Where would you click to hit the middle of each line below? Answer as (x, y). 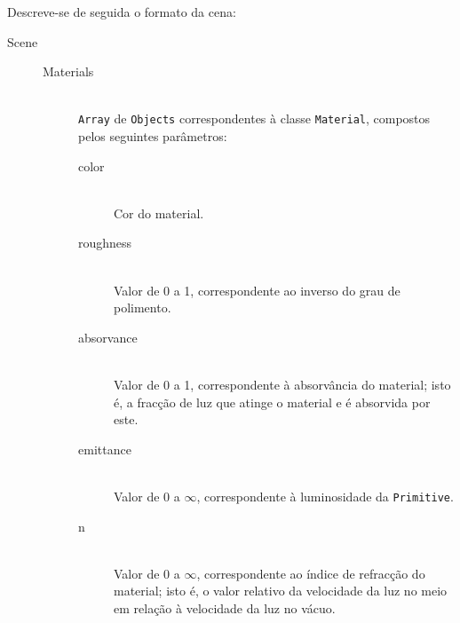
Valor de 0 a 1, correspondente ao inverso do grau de (257, 290)
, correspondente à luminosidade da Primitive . (325, 496)
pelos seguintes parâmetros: (153, 136)
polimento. (143, 308)
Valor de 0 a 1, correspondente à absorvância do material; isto (282, 384)
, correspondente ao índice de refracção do (311, 573)
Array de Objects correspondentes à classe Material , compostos (254, 118)
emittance (105, 449)
